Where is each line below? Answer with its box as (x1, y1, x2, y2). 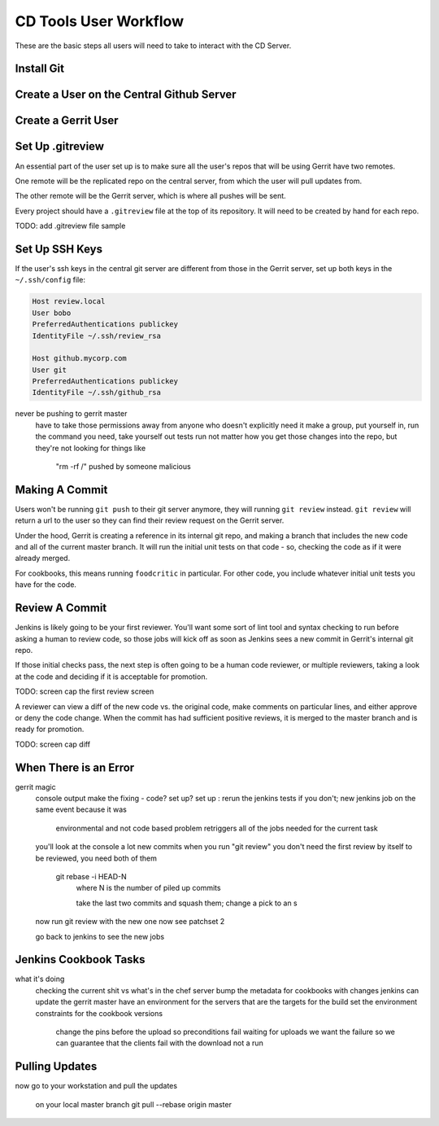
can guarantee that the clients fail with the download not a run (55, 1038, 263, 1048)
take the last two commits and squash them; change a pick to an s (76, 898, 298, 908)
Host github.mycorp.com (32, 354, 128, 363)
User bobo (32, 308, 72, 318)
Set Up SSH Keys (15, 242, 103, 256)
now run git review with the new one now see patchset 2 (35, 917, 225, 927)
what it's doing (15, 974, 65, 984)
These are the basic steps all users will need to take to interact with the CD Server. (15, 41, 292, 50)
